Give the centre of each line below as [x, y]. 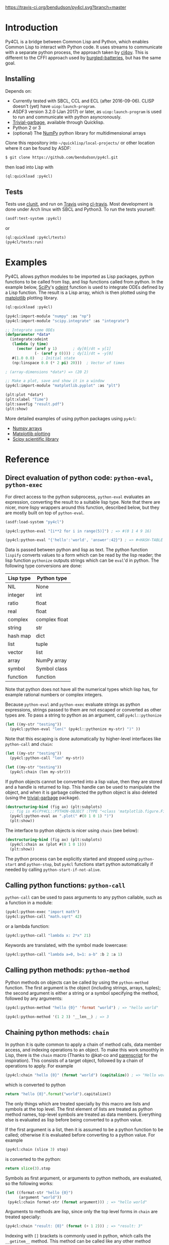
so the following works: [29, 1183]
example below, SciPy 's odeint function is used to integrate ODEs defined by [85, 287]
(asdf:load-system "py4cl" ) [35, 522]
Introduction [32, 28]
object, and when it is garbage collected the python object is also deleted [81, 792]
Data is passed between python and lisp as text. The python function [77, 550]
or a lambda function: [27, 926]
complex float [52, 620]
